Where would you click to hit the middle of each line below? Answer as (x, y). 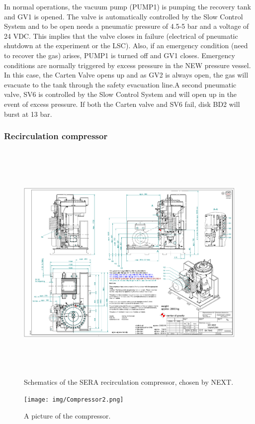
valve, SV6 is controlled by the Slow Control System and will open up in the (121, 94)
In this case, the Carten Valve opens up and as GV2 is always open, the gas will (126, 75)
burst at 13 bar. (28, 114)
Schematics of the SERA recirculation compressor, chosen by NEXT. (129, 382)
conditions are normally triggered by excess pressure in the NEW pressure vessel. (127, 65)
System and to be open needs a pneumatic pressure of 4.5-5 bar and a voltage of (127, 26)
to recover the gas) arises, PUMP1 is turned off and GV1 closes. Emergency (120, 55)
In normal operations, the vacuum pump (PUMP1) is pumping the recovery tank (127, 6)
